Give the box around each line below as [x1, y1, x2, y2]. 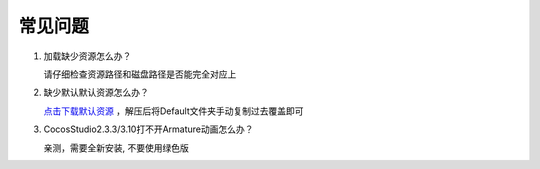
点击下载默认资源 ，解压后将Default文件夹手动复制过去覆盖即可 [43, 105, 304, 117]
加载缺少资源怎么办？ [43, 50, 132, 62]
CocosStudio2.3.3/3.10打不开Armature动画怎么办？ [43, 123, 254, 135]
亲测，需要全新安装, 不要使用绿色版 [43, 141, 189, 154]
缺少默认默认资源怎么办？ [43, 86, 149, 99]
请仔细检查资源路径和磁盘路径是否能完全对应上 [43, 68, 237, 80]
